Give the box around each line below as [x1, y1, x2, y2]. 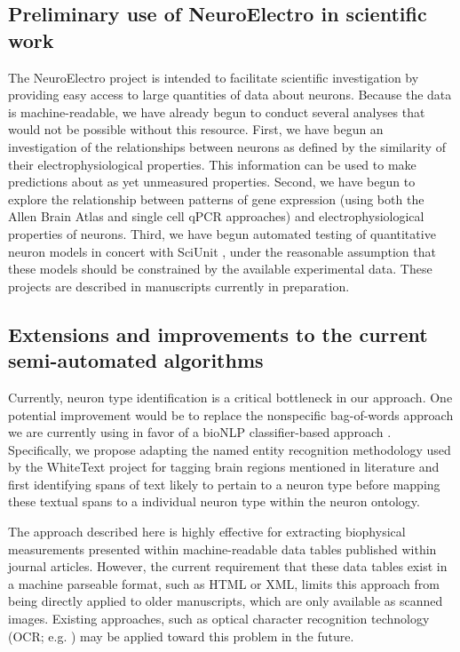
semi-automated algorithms [8, 346, 264, 374]
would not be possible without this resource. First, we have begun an [8, 120, 384, 139]
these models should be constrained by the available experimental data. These [8, 259, 432, 278]
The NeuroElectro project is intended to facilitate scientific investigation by [8, 68, 419, 86]
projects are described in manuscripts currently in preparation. [8, 276, 350, 295]
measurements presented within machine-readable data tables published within [8, 539, 437, 558]
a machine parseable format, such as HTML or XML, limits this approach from [8, 574, 440, 592]
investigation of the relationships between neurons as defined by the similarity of [8, 137, 446, 155]
